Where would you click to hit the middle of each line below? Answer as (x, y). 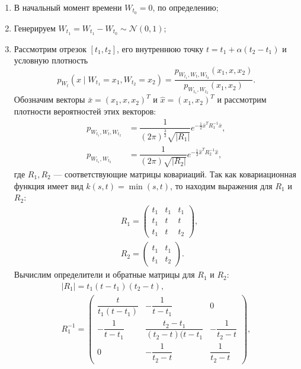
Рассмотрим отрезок (50, 48)
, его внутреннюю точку (160, 48)
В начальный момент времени (68, 7)
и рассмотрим (242, 99)
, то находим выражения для (221, 185)
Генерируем (35, 28)
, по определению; (185, 7)
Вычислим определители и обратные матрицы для (104, 274)
